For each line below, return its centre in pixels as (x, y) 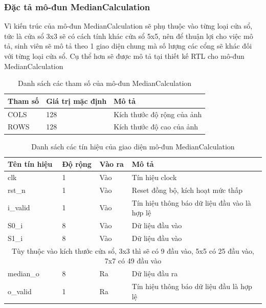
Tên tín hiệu (30, 164)
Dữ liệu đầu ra (155, 273)
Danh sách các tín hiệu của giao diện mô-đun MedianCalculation (133, 146)
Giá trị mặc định (76, 101)
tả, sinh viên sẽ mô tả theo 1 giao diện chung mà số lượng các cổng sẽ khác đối (128, 46)
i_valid (19, 207)
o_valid (20, 291)
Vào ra (112, 164)
